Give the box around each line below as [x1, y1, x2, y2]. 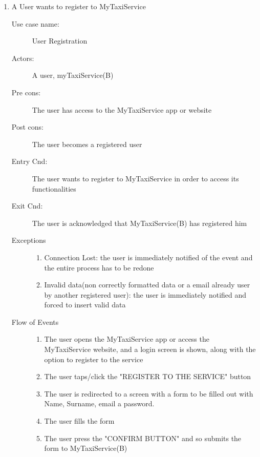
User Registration [32, 35, 88, 46]
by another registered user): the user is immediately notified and [44, 289, 247, 300]
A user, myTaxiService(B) [32, 70, 114, 80]
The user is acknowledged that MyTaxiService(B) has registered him [32, 217, 247, 228]
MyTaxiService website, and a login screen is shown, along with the [44, 344, 256, 355]
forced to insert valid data [44, 299, 126, 310]
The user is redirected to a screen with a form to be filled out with [44, 388, 253, 399]
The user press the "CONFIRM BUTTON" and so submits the [44, 432, 242, 443]
